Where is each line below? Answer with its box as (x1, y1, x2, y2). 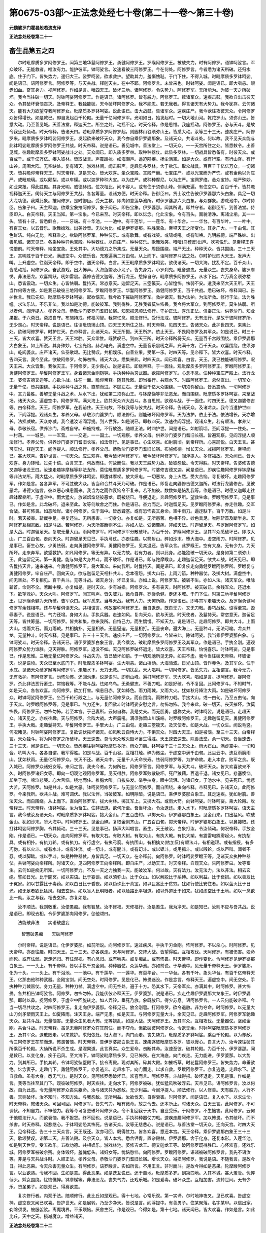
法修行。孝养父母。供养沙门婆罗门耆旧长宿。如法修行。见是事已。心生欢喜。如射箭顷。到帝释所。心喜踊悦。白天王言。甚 (9, 439, 255, 445)
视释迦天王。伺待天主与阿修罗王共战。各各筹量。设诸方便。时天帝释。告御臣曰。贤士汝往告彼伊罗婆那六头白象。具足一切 (9, 190, 255, 197)
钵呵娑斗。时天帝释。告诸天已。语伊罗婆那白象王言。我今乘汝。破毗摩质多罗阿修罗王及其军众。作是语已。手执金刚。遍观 (9, 639, 255, 645)
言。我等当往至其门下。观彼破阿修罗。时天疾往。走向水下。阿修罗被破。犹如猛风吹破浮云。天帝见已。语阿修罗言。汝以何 (9, 1080, 255, 1086)
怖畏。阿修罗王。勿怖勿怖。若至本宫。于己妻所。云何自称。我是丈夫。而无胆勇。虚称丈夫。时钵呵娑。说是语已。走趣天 (9, 708, 251, 714)
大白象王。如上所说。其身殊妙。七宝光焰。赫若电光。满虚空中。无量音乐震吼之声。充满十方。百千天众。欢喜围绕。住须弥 (9, 342, 255, 348)
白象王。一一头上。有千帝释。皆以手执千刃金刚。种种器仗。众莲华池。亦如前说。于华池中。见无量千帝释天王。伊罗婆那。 (9, 963, 255, 969)
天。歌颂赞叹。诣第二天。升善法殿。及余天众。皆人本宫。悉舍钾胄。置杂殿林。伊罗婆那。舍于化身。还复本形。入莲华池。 (9, 1135, 255, 1141)
